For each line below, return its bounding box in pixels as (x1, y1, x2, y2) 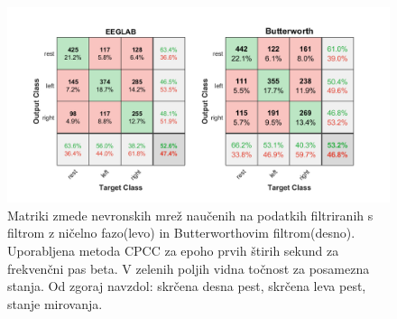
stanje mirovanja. (7, 294, 103, 313)
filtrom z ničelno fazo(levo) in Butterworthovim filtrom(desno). (7, 223, 355, 242)
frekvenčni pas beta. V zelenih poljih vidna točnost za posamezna (7, 258, 370, 277)
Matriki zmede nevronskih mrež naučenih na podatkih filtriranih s (7, 205, 374, 224)
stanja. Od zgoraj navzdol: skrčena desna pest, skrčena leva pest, (7, 277, 366, 296)
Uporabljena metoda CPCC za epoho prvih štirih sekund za (7, 240, 339, 259)
